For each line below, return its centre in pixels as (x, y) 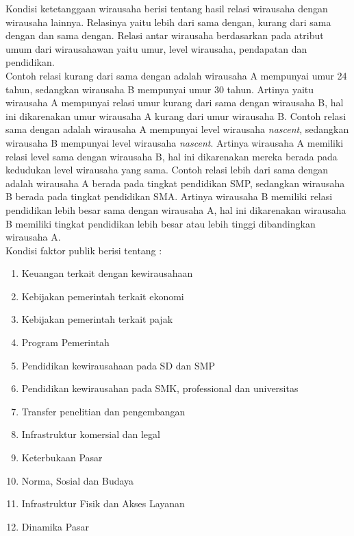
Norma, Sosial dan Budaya (78, 480)
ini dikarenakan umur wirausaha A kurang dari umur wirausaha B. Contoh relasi (176, 115)
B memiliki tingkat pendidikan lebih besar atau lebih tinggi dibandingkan (161, 223)
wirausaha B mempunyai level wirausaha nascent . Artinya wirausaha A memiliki (175, 142)
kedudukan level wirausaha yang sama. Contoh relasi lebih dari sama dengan (167, 170)
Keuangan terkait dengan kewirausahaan (107, 273)
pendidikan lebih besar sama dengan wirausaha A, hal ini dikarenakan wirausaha (176, 209)
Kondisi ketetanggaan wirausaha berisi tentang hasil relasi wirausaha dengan (167, 8)
